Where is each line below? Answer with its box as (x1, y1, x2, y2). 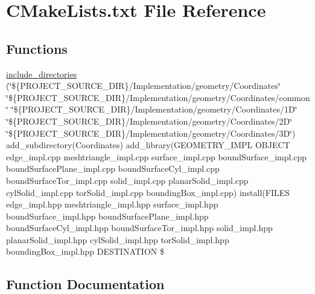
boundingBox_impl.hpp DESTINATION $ (6, 245, 164, 258)
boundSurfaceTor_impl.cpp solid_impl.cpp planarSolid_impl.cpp (6, 174, 249, 186)
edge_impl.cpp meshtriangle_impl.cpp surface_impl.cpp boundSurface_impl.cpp (6, 150, 307, 163)
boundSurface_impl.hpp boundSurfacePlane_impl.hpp (6, 209, 209, 222)
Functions (6, 39, 68, 57)
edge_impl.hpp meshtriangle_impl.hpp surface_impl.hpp (6, 198, 218, 211)
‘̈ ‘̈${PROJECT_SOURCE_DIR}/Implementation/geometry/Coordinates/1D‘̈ (6, 103, 297, 116)
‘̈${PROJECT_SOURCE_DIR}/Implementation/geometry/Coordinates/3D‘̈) (6, 126, 296, 139)
